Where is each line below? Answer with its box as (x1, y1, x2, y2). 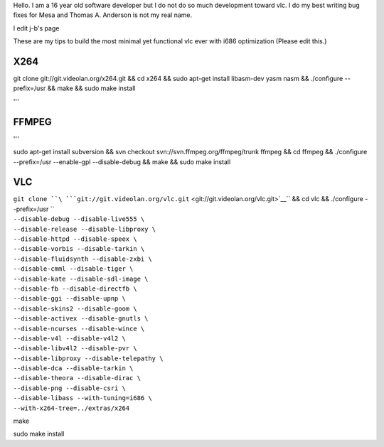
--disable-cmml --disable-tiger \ (13, 265, 134, 273)
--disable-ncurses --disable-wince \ (13, 324, 145, 333)
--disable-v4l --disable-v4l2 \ (13, 334, 126, 343)
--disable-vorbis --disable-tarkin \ (13, 245, 145, 253)
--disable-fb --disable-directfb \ (13, 284, 138, 293)
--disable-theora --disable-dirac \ (13, 374, 142, 382)
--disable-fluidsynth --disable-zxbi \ (13, 254, 152, 263)
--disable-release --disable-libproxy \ (13, 225, 156, 233)
